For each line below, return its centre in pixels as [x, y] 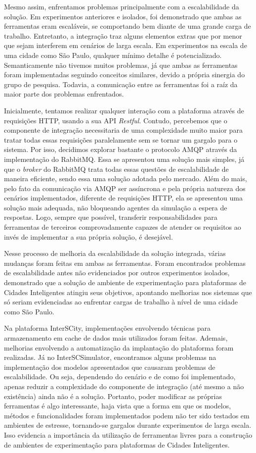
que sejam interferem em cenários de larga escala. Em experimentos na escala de [126, 45]
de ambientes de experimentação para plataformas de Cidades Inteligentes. [117, 444]
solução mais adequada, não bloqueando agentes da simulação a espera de [116, 207]
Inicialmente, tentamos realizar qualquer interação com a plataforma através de [124, 110]
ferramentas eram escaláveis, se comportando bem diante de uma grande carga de [128, 26]
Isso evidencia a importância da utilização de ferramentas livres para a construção [128, 434]
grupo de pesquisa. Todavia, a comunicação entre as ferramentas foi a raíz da [121, 84]
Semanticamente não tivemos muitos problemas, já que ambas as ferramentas [121, 65]
